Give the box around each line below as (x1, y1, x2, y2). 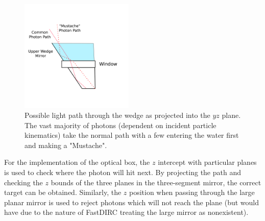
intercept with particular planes (158, 157, 257, 167)
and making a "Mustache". (25, 139, 107, 150)
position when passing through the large (129, 187, 255, 198)
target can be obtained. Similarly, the (4, 187, 122, 198)
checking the (4, 177, 43, 187)
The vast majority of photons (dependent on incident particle (25, 119, 216, 130)
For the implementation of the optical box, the (4, 157, 150, 167)
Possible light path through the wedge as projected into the (25, 110, 210, 120)
